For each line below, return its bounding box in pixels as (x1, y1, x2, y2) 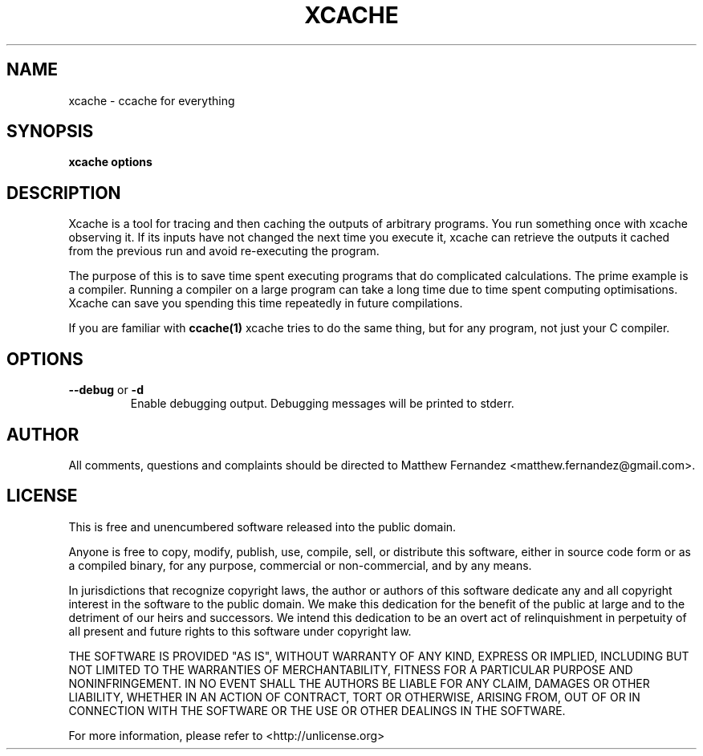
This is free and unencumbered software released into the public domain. (68, 519, 457, 534)
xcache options (68, 155, 152, 169)
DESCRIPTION (6, 182, 121, 203)
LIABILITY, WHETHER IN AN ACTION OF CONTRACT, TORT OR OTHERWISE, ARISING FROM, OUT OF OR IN (68, 689, 640, 704)
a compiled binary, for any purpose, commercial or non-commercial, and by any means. (68, 558, 532, 572)
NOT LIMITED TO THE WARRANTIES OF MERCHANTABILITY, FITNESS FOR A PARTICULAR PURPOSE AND (68, 662, 633, 677)
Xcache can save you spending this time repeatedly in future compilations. (68, 296, 463, 311)
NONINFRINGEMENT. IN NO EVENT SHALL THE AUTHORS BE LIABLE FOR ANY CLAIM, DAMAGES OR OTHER (68, 676, 650, 690)
